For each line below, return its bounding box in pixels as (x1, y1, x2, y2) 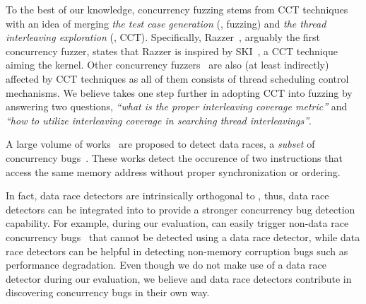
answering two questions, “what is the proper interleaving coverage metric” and (6, 99, 348, 114)
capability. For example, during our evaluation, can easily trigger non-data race (6, 216, 349, 230)
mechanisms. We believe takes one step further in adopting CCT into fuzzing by (6, 85, 353, 100)
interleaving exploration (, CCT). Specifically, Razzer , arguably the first (6, 30, 321, 45)
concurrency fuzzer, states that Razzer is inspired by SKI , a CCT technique (6, 43, 338, 58)
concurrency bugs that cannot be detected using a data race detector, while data (6, 229, 360, 244)
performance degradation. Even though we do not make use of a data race (6, 257, 326, 272)
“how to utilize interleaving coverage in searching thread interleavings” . (6, 112, 312, 127)
